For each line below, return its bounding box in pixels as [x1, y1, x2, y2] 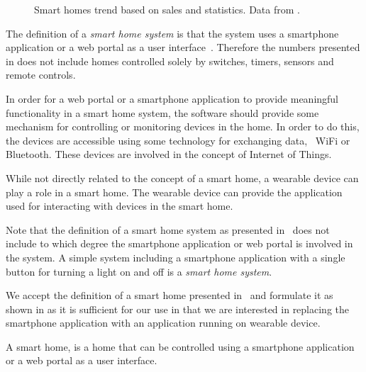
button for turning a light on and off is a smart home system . [6, 264, 272, 278]
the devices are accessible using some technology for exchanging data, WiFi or [6, 133, 350, 147]
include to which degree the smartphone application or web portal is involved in [6, 236, 353, 251]
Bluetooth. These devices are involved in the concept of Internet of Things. [6, 147, 332, 162]
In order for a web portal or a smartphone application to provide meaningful [6, 91, 339, 106]
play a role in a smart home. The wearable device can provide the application [6, 184, 343, 199]
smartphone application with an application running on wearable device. [6, 315, 321, 330]
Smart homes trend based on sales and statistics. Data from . [34, 2, 300, 16]
